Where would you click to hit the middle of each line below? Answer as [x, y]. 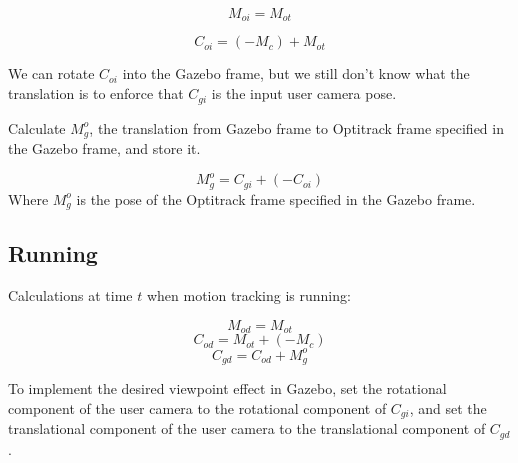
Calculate [37, 127]
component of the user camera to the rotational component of [197, 407]
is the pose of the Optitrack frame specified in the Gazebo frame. [276, 198]
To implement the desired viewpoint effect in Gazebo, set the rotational [227, 388]
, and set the [448, 407]
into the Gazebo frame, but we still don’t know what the [296, 73]
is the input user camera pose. [304, 93]
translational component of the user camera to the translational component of [247, 428]
